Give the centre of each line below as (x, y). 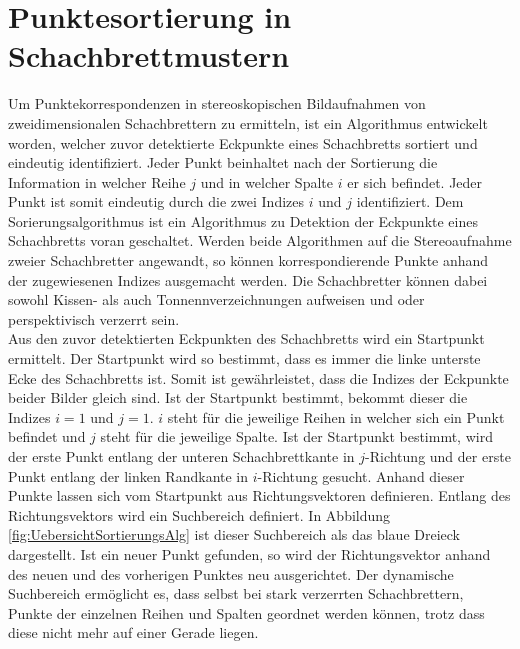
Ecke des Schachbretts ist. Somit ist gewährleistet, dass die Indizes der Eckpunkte (258, 377)
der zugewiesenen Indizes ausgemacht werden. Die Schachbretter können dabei (248, 279)
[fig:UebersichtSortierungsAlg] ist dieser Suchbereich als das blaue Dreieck (234, 534)
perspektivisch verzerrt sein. (94, 318)
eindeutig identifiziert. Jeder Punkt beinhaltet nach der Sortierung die (223, 162)
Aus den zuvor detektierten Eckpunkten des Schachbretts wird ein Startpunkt (246, 338)
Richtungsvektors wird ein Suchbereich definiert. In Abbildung (199, 514)
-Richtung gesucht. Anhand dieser (361, 475)
